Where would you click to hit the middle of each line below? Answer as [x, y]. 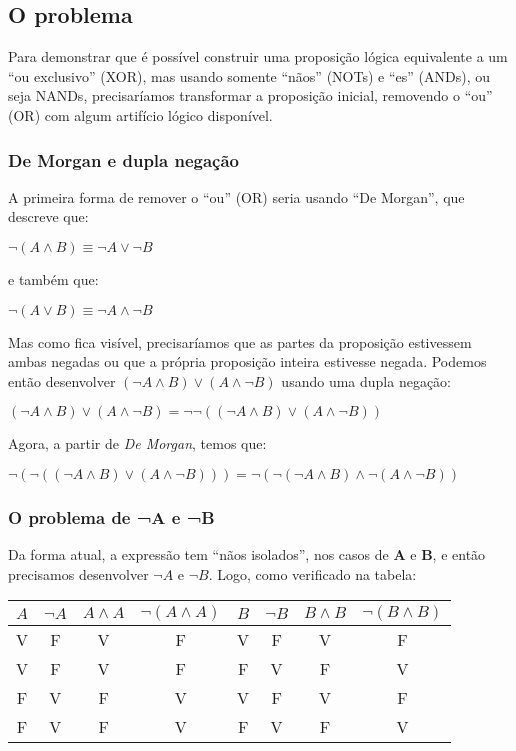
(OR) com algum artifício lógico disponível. [140, 114]
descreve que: [48, 216]
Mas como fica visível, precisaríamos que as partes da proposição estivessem [240, 341]
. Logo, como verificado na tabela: [312, 573]
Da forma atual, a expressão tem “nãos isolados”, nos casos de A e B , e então [247, 554]
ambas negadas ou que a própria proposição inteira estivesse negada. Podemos [247, 361]
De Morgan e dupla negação [124, 159]
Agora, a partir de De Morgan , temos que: [137, 443]
